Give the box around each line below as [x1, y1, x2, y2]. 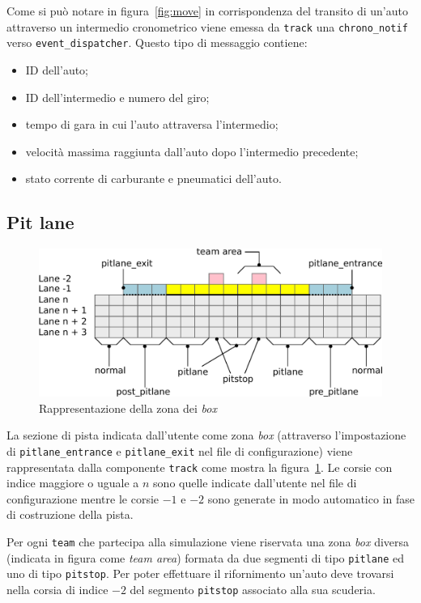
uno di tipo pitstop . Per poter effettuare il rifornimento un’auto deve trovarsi [6, 565, 394, 582]
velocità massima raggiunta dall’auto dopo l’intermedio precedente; [25, 142, 359, 159]
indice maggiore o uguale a [6, 474, 139, 491]
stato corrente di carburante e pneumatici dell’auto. [25, 170, 282, 187]
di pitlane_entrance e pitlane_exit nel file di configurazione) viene [6, 442, 353, 459]
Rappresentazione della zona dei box [39, 399, 217, 416]
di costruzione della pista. [6, 506, 134, 523]
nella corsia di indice [6, 580, 108, 597]
